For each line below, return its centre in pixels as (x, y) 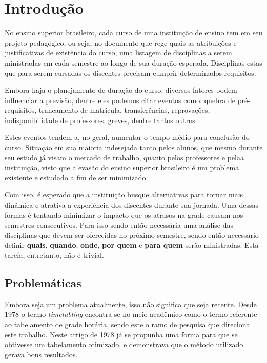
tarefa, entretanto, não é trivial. (54, 255)
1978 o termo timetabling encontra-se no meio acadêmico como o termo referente (131, 314)
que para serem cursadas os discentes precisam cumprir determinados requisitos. (130, 73)
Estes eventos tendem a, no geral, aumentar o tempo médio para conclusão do (127, 137)
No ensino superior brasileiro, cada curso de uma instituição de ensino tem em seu (134, 33)
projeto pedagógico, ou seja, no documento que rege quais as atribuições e (121, 42)
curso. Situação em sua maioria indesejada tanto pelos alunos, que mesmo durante (134, 147)
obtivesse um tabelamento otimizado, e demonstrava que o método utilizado (124, 344)
